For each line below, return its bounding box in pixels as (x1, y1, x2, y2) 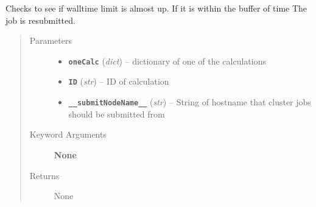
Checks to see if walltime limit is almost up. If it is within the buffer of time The (5, 2, 307, 14)
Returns (29, 169, 60, 181)
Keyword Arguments (29, 128, 107, 141)
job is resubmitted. (5, 13, 75, 26)
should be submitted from (68, 107, 165, 120)
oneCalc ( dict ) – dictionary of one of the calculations (68, 54, 267, 67)
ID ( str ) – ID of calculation (68, 75, 169, 88)
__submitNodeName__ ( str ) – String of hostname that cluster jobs (68, 96, 311, 108)
